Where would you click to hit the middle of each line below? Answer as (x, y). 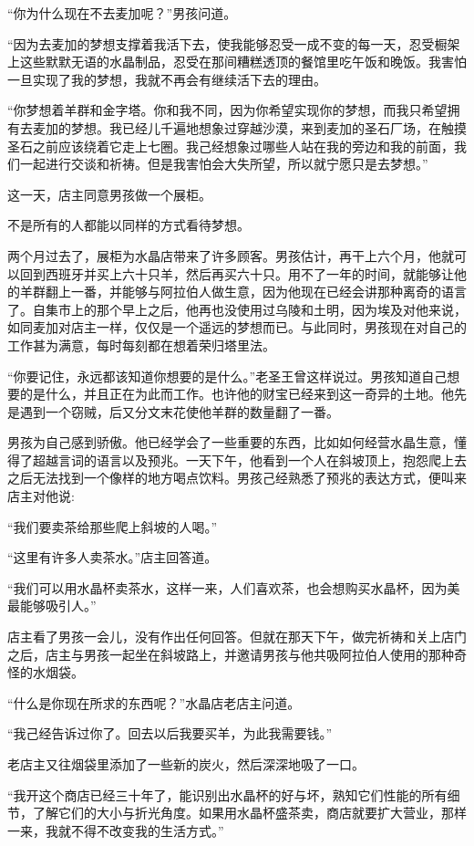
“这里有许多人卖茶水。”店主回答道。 (113, 557)
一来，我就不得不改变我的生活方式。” (116, 830)
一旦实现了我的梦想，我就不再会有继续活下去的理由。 (167, 79)
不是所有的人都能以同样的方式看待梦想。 (129, 225)
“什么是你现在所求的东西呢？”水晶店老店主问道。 (154, 702)
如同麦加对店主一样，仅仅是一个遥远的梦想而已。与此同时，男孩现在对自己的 (237, 327)
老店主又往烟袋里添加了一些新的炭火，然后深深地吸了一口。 (186, 764)
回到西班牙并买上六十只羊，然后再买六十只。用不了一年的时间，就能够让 (237, 273)
